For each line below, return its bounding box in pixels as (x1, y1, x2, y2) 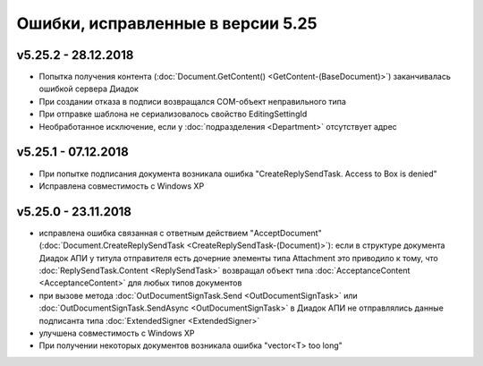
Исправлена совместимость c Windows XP (38, 180, 205, 192)
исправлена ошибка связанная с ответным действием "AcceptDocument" (38, 227, 322, 238)
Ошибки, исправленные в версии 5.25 (16, 13, 318, 33)
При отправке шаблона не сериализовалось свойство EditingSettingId (38, 108, 308, 120)
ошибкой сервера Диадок (38, 83, 139, 94)
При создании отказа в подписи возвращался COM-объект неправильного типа (38, 96, 346, 106)
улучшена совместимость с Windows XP (38, 328, 196, 338)
